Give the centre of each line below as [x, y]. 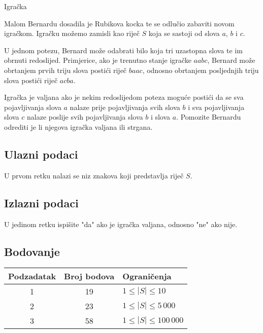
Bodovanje [32, 251]
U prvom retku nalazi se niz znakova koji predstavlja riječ [94, 175]
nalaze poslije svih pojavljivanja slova [85, 117]
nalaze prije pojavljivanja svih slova [125, 107]
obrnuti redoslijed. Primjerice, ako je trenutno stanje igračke [98, 60]
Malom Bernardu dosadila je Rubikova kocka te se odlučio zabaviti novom [119, 23]
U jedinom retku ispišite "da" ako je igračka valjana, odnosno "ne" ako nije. [121, 224]
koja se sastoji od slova [184, 33]
